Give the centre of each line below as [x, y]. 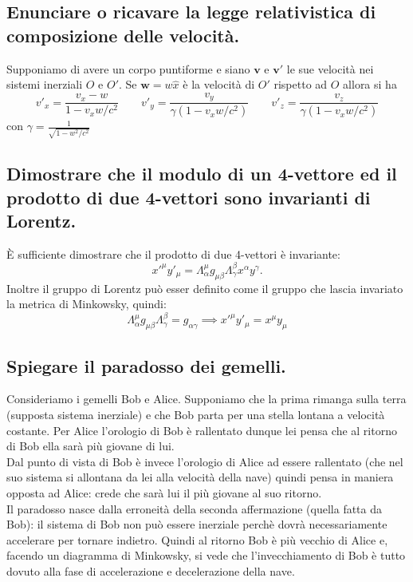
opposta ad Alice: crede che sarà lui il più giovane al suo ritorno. [164, 492]
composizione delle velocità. [123, 35]
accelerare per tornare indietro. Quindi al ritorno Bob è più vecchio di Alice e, [197, 539]
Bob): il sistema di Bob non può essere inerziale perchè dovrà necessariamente [197, 524]
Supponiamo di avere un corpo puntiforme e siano [128, 68]
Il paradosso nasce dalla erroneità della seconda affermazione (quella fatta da [195, 508]
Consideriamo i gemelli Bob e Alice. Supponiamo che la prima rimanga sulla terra [206, 399]
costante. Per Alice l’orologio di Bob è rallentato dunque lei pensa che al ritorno [202, 430]
